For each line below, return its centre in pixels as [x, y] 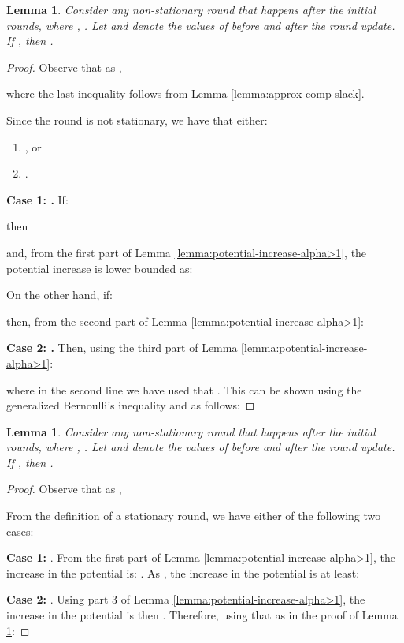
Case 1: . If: [37, 199]
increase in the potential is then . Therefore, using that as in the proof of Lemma [202, 615]
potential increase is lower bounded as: [100, 268]
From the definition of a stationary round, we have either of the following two [194, 516]
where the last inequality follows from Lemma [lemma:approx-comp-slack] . [185, 93]
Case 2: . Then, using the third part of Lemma [122, 348]
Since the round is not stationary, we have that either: [137, 120]
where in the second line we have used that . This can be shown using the [184, 389]
